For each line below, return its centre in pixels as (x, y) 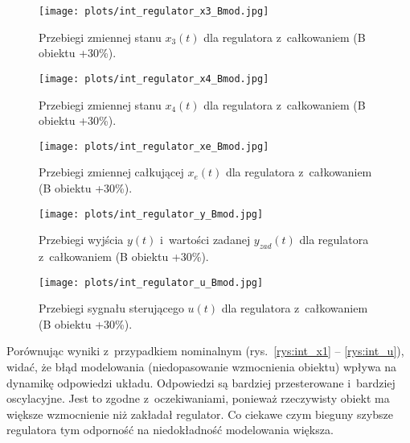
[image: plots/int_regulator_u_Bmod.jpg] (151, 282)
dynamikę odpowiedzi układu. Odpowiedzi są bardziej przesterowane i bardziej (201, 382)
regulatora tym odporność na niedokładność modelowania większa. (170, 430)
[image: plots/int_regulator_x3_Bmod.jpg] (154, 11)
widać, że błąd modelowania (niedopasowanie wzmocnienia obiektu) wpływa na (202, 367)
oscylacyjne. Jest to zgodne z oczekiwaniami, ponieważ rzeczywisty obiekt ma (198, 398)
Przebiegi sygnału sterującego (111, 308)
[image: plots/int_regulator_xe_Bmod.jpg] (154, 146)
